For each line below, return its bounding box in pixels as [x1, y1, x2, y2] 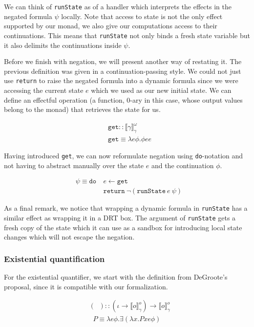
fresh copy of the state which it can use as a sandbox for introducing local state [4, 222, 242, 232]
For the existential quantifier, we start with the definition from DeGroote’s [4, 272, 228, 282]
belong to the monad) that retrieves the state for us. [4, 104, 161, 114]
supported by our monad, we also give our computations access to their [4, 21, 217, 31]
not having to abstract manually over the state [4, 160, 144, 170]
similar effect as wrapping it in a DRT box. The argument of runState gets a [4, 213, 236, 223]
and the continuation [151, 160, 214, 170]
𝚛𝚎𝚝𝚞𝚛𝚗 [103, 188, 125, 195]
